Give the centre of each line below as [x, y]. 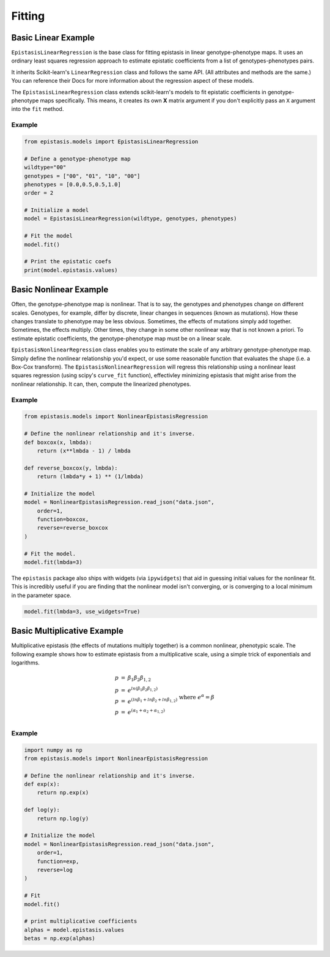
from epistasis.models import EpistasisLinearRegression [111, 141]
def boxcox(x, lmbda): [58, 442]
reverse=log [55, 870]
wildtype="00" [45, 167]
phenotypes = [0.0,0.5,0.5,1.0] [73, 184]
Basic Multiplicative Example [68, 631]
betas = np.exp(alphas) [60, 939]
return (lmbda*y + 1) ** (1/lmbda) [90, 477]
